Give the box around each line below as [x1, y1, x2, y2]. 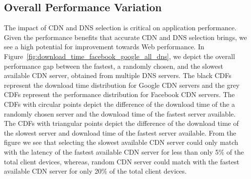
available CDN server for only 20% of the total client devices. [4, 166, 187, 176]
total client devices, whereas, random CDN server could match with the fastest [4, 156, 239, 166]
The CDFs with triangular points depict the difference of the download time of [4, 118, 239, 128]
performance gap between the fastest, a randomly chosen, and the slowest [4, 60, 224, 71]
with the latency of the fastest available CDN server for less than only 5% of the [4, 146, 244, 157]
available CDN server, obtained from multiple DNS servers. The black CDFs [4, 70, 232, 80]
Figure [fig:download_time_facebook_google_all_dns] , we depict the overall [4, 51, 235, 61]
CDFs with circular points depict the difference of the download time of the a [4, 99, 235, 109]
